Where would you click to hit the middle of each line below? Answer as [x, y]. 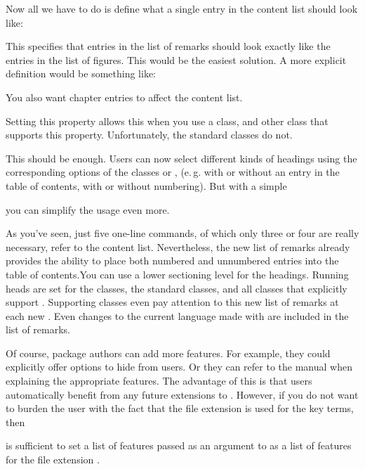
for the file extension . [53, 460]
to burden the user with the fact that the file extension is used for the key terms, [180, 408]
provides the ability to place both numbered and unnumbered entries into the [172, 261]
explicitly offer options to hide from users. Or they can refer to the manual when [179, 367]
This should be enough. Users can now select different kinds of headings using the [181, 158]
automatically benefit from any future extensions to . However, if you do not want [182, 394]
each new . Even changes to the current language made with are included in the [177, 315]
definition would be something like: [81, 73]
